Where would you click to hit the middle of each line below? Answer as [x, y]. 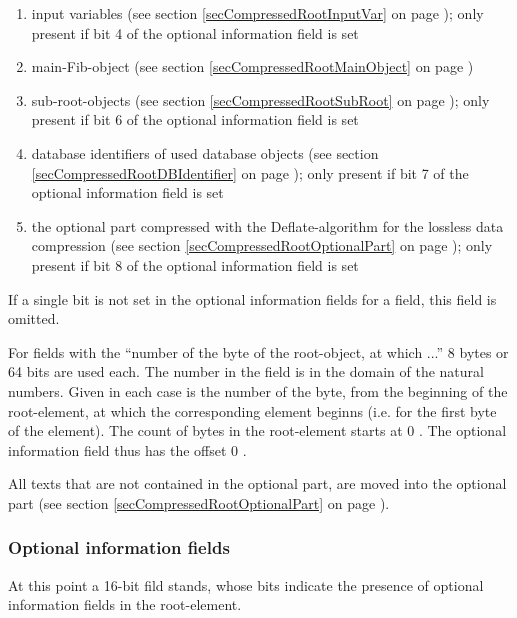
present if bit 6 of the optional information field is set [195, 119]
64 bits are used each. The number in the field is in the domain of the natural [246, 371]
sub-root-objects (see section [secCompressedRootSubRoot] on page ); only [260, 99]
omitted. [34, 318]
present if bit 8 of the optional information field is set [195, 264]
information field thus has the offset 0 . [127, 449]
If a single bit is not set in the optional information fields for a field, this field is [252, 298]
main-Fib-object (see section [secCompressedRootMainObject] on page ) [252, 66]
